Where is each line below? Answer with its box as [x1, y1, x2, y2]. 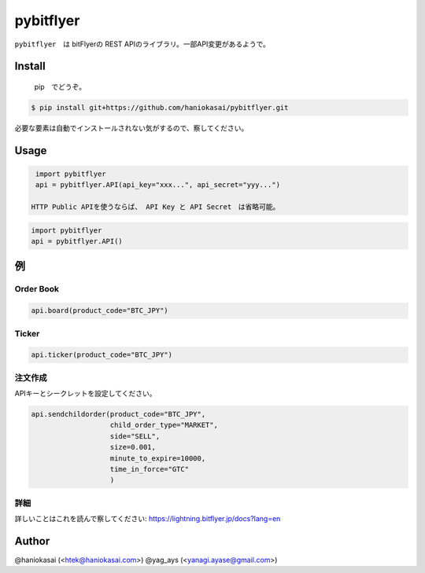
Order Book [14, 284, 59, 295]
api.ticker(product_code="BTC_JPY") [31, 351, 173, 359]
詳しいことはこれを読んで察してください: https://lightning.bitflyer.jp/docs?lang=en [14, 514, 281, 523]
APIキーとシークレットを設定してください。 [14, 389, 157, 399]
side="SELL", [109, 432, 161, 440]
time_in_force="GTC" [109, 465, 189, 474]
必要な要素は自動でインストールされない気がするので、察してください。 [14, 123, 249, 133]
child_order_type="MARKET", [109, 421, 218, 430]
